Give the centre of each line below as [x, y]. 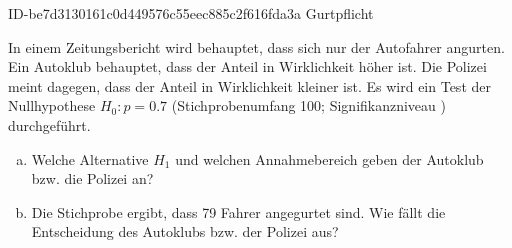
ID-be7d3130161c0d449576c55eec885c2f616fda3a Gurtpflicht [191, 13]
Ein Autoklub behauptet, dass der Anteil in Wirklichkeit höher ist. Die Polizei [247, 66]
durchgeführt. [49, 124]
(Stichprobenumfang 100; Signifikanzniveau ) [308, 105]
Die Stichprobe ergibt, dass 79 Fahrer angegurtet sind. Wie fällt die [238, 211]
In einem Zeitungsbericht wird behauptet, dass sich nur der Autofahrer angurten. [256, 46]
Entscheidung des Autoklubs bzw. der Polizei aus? [185, 231]
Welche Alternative [90, 158]
